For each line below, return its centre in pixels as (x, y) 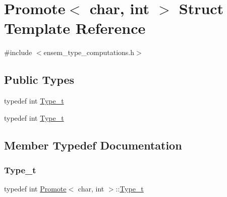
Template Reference (75, 28)
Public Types (39, 80)
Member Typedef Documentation (93, 145)
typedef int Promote (35, 189)
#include (18, 52)
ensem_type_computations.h (89, 52)
